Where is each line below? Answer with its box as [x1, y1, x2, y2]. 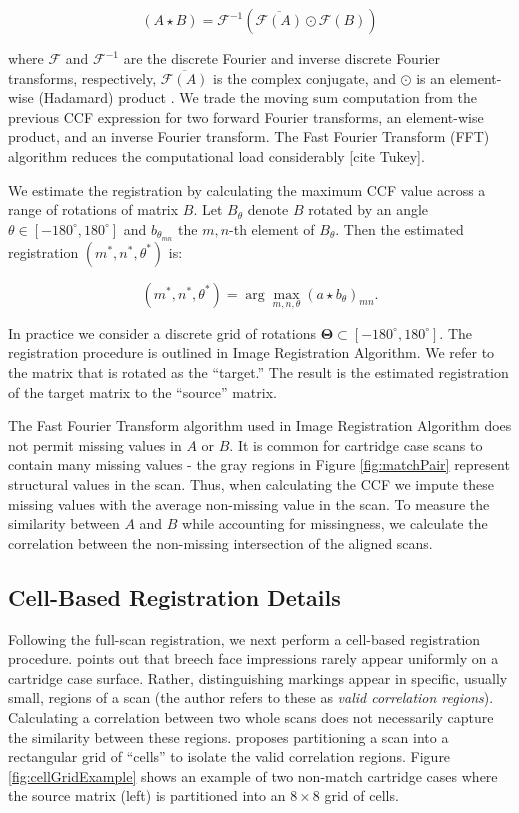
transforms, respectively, [8, 67, 157, 88]
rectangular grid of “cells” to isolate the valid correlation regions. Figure [8, 746, 451, 767]
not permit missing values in [8, 434, 182, 455]
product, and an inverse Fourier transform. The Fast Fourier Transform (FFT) [8, 126, 490, 147]
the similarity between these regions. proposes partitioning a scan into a [8, 726, 449, 747]
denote [247, 199, 289, 220]
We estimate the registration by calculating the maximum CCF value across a [8, 179, 486, 200]
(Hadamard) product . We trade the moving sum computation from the [38, 87, 477, 108]
